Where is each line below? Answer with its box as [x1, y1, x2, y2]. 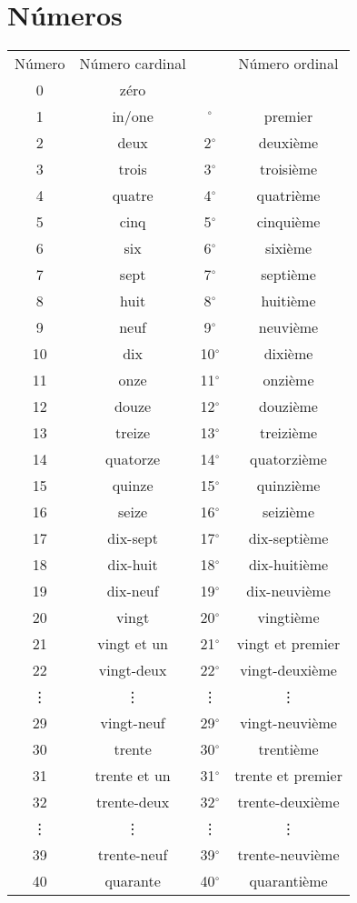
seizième [263, 501, 314, 523]
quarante [104, 870, 161, 892]
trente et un [94, 765, 171, 787]
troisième [259, 158, 318, 180]
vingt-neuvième [240, 712, 337, 734]
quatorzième [250, 448, 327, 470]
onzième [263, 369, 314, 391]
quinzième [256, 475, 321, 497]
